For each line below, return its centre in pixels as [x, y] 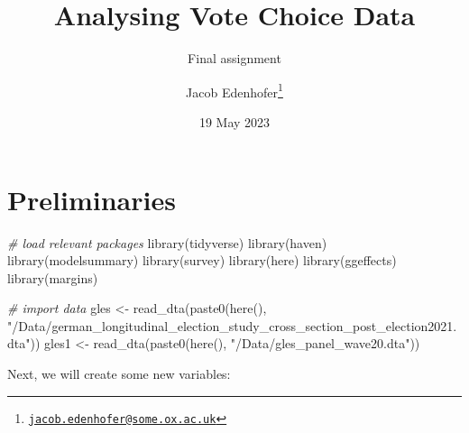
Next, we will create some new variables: [119, 374]
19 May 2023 [234, 121]
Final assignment [234, 58]
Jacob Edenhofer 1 [234, 90]
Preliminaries [92, 199]
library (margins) [53, 277]
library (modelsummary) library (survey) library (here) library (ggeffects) [202, 260]
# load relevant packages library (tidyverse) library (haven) [167, 242]
